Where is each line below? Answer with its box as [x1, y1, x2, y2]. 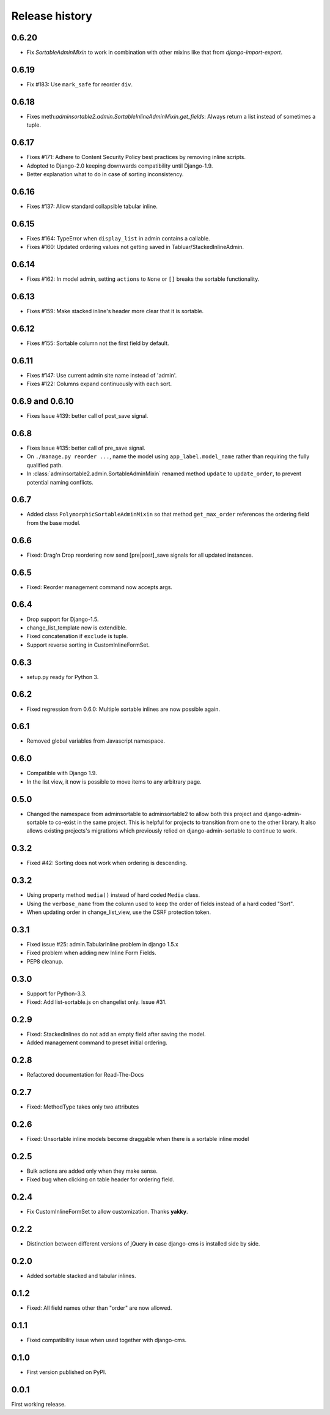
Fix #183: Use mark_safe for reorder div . [26, 80, 133, 88]
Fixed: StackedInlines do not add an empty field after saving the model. [26, 1030, 206, 1038]
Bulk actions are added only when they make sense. [26, 1167, 158, 1175]
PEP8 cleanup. [26, 957, 64, 965]
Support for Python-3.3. [26, 990, 87, 997]
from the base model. [26, 519, 81, 526]
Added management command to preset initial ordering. [26, 1039, 167, 1046]
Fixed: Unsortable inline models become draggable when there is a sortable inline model [26, 1135, 249, 1143]
